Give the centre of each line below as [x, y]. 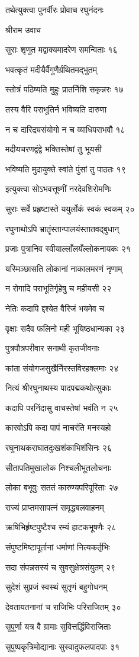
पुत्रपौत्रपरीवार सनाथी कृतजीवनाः [52, 348]
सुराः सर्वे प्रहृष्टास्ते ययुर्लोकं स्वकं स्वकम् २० [70, 208]
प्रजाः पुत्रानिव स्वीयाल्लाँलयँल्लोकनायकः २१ [68, 249]
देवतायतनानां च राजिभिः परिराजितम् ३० [63, 606]
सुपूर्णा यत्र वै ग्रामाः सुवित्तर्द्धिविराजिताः [59, 626]
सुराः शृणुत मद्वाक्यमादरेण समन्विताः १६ [62, 49]
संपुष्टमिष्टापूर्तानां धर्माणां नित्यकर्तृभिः [58, 547]
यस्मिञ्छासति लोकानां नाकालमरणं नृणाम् [64, 268]
